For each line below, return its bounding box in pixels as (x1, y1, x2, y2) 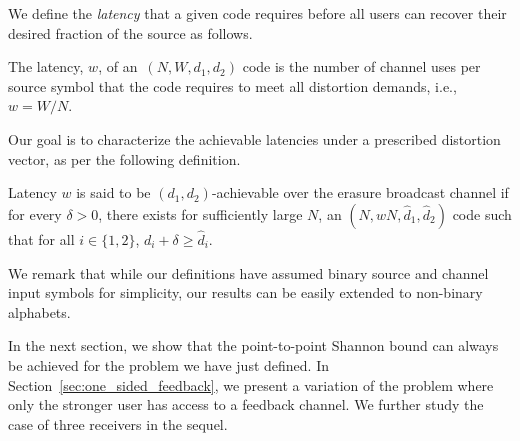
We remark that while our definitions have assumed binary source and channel (8, 262, 489, 283)
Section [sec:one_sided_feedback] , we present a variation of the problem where (8, 374, 494, 395)
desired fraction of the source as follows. (8, 22, 253, 43)
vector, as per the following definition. (8, 148, 241, 169)
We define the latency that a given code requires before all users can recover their (8, 3, 507, 23)
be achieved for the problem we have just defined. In (8, 354, 329, 375)
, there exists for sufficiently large (98, 203, 303, 224)
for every (8, 203, 62, 224)
